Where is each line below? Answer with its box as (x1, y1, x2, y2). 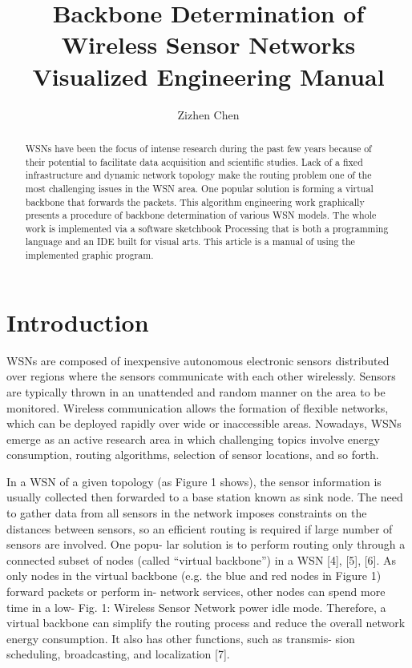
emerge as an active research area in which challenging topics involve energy (6, 430, 380, 447)
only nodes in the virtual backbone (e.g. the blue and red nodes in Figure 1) (6, 567, 382, 584)
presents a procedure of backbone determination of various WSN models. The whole (25, 208, 377, 222)
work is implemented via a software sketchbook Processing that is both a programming (25, 221, 389, 235)
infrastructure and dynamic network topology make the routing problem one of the (25, 168, 372, 182)
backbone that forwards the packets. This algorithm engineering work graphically (25, 195, 365, 208)
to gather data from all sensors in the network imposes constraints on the (6, 505, 367, 521)
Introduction (6, 305, 149, 338)
